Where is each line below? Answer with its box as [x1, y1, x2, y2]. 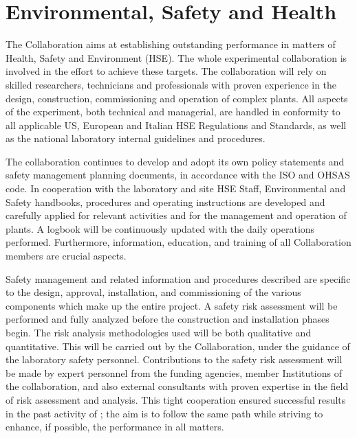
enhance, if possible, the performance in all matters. [6, 419, 224, 434]
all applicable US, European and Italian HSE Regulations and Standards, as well [6, 117, 347, 132]
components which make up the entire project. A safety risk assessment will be [6, 298, 338, 312]
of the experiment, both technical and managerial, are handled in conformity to [6, 104, 340, 119]
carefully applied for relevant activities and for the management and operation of [6, 208, 347, 222]
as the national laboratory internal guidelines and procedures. [6, 131, 266, 146]
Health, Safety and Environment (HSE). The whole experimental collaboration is [6, 50, 347, 65]
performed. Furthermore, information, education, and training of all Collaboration [6, 235, 351, 249]
